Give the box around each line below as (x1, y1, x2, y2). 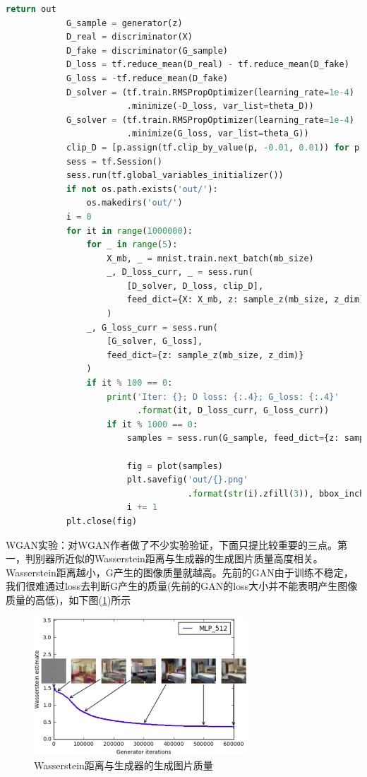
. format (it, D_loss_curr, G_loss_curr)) (137, 405, 330, 416)
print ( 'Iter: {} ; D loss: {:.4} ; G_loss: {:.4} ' (107, 391, 339, 402)
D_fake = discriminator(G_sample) (66, 45, 229, 56)
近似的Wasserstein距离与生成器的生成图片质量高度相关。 (64, 551, 323, 566)
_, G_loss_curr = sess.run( (86, 322, 218, 333)
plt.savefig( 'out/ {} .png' (126, 475, 248, 485)
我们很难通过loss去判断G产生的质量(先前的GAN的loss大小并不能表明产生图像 (6, 579, 358, 593)
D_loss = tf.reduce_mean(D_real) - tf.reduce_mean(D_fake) (66, 59, 349, 70)
